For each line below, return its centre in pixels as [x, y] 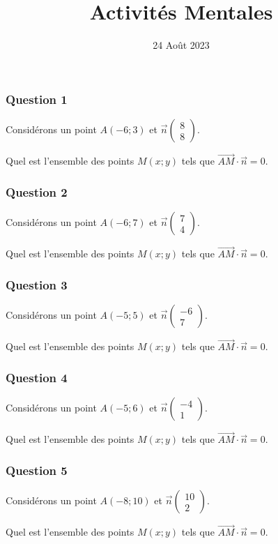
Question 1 [37, 99]
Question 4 [37, 377]
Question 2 [37, 191]
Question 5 [37, 470]
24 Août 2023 [181, 45]
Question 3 [37, 284]
